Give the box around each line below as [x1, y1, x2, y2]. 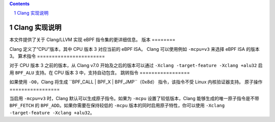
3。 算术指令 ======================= [9, 53, 105, 59]
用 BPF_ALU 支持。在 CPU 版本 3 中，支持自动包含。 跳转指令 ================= [9, 69, 190, 76]
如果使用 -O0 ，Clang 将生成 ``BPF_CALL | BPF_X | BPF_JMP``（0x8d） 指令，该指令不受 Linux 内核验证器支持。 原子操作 [9, 79, 263, 85]
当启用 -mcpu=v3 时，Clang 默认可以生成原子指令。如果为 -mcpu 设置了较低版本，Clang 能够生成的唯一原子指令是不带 [9, 96, 259, 102]
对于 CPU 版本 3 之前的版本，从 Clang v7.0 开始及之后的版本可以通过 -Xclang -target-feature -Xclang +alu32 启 [9, 63, 263, 69]
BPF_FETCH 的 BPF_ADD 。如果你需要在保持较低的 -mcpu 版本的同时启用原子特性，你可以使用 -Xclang [9, 102, 225, 109]
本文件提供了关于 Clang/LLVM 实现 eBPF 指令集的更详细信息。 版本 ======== [9, 37, 176, 43]
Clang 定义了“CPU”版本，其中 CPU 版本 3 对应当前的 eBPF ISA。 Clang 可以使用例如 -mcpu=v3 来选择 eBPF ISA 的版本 [9, 46, 260, 52]
